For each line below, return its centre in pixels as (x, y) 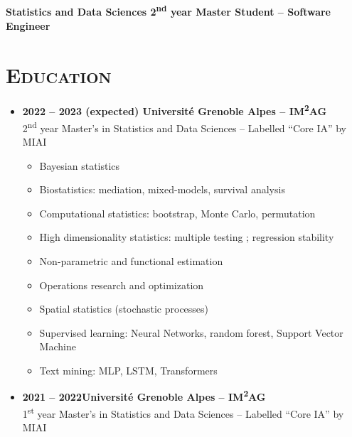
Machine (58, 346)
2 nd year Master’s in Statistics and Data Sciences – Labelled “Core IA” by (184, 126)
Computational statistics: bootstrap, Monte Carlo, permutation (177, 213)
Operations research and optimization (122, 285)
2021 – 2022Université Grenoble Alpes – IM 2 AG (144, 396)
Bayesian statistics (80, 165)
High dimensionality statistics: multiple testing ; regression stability (187, 237)
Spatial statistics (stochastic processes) (124, 309)
